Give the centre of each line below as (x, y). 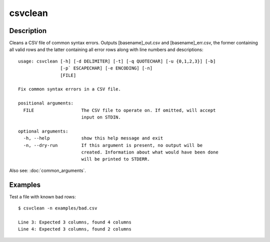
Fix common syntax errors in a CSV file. (69, 89)
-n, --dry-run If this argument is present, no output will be (113, 145)
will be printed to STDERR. (115, 159)
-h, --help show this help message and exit (93, 138)
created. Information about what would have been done (150, 152)
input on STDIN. (101, 117)
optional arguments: (43, 131)
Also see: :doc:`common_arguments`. (47, 170)
